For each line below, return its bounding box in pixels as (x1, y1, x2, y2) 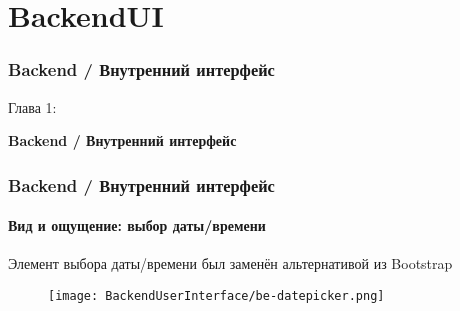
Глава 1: (8, 96, 57, 117)
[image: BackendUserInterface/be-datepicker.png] (48, 289, 385, 304)
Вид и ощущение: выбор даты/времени (8, 215, 266, 236)
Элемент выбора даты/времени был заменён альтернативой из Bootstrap (8, 253, 453, 274)
